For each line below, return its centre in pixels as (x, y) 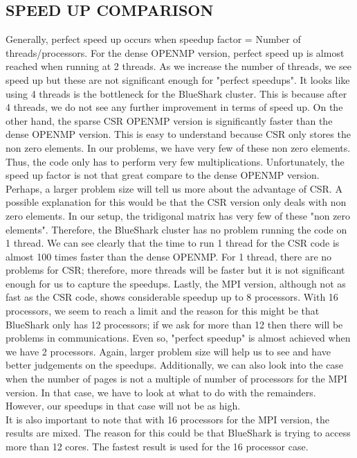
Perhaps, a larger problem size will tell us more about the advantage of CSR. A (174, 188)
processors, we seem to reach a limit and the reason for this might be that (163, 311)
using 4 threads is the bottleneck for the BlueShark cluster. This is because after (176, 93)
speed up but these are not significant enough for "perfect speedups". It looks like (178, 79)
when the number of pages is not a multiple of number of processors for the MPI (176, 379)
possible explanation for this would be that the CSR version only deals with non (176, 202)
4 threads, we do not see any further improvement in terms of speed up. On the (174, 107)
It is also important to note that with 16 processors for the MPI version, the (167, 419)
